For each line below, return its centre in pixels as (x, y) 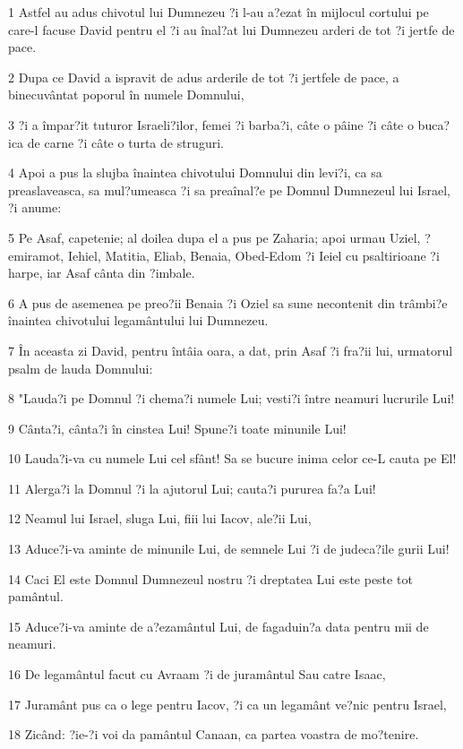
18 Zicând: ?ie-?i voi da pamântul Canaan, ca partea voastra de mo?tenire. (214, 734)
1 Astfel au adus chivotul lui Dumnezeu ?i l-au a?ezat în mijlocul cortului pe (219, 12)
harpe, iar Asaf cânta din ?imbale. (102, 273)
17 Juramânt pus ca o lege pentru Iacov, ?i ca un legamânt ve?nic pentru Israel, (227, 704)
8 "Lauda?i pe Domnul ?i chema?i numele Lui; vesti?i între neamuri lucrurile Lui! (231, 398)
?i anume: (35, 207)
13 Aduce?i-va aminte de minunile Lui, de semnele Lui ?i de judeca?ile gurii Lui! (229, 549)
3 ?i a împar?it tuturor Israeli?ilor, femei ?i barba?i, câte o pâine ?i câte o (211, 124)
